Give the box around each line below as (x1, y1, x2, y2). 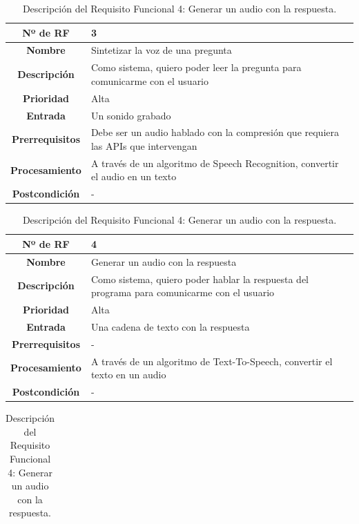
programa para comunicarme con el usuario (90, 285, 275, 300)
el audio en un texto (90, 169, 177, 184)
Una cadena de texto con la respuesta (90, 319, 250, 333)
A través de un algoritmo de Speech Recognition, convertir (90, 155, 339, 170)
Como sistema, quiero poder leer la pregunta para (90, 60, 302, 75)
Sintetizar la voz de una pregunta (90, 43, 232, 57)
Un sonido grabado (90, 108, 171, 122)
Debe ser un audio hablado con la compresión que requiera (90, 125, 339, 139)
